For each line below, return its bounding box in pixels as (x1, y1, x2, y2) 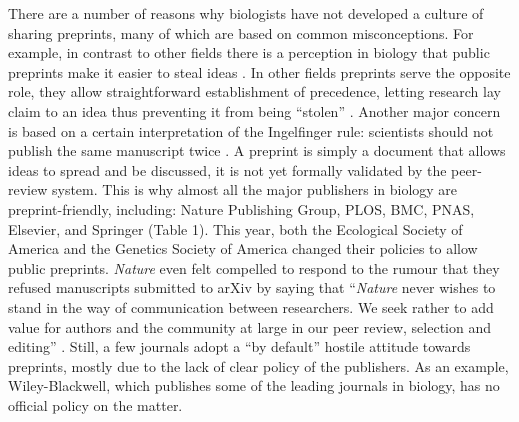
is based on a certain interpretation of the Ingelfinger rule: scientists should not (8, 120, 494, 141)
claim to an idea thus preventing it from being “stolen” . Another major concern (8, 100, 501, 121)
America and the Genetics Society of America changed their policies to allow (8, 238, 478, 259)
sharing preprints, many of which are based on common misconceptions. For (8, 22, 474, 43)
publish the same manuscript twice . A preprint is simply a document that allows (8, 140, 506, 161)
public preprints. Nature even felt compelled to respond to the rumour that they (8, 257, 500, 278)
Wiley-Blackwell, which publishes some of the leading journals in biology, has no (8, 375, 500, 396)
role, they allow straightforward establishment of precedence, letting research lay (8, 81, 501, 102)
